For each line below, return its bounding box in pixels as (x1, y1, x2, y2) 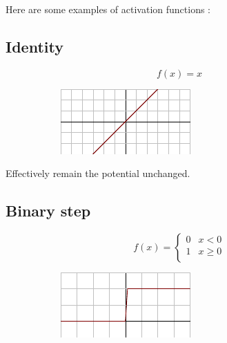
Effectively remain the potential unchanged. (6, 166, 190, 180)
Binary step (6, 200, 91, 221)
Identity (6, 35, 63, 57)
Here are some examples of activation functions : (6, 2, 211, 16)
